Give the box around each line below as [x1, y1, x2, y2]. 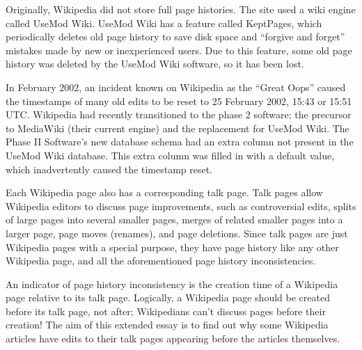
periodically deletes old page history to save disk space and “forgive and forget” [6, 29, 345, 44]
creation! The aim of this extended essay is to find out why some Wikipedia [6, 317, 329, 332]
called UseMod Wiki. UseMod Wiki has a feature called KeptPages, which [6, 15, 322, 30]
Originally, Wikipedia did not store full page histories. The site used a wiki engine [6, 2, 356, 16]
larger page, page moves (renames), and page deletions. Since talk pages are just [6, 225, 348, 240]
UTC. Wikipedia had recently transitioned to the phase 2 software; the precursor [6, 107, 352, 122]
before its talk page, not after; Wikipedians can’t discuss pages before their [6, 303, 326, 318]
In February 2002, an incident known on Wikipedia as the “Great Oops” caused [6, 79, 346, 94]
